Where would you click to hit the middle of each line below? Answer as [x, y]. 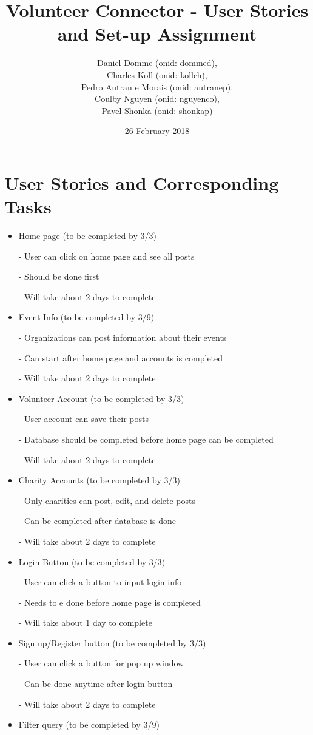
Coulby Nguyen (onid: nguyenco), [157, 99]
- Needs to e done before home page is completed [109, 602]
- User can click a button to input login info [100, 582]
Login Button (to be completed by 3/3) [92, 561]
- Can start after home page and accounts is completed [121, 357]
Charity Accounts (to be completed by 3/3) [99, 480]
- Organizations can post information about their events [123, 337]
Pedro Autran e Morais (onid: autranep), [157, 86]
